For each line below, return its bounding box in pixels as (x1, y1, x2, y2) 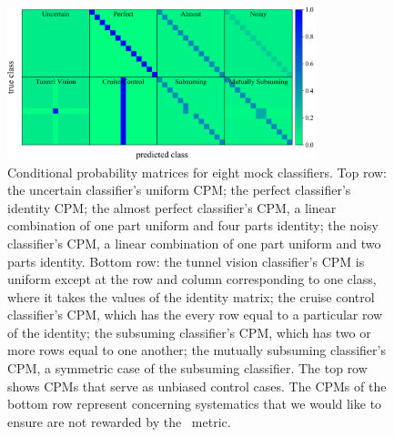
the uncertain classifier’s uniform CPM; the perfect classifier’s (7, 180, 351, 199)
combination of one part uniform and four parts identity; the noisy (7, 216, 379, 235)
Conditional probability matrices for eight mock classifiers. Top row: (7, 162, 388, 181)
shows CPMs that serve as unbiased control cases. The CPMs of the (7, 376, 387, 395)
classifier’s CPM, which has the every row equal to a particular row (7, 305, 383, 324)
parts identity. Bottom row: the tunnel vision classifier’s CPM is (7, 251, 365, 270)
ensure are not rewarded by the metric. (7, 412, 231, 431)
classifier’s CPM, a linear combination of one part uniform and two (7, 233, 381, 252)
